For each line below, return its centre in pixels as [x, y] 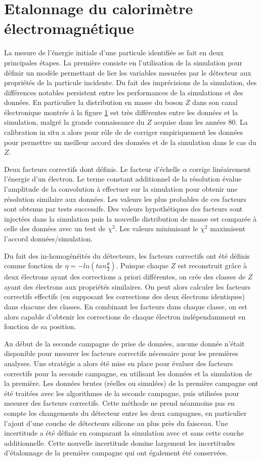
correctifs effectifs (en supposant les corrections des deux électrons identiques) [125, 296]
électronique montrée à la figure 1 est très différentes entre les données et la [121, 112]
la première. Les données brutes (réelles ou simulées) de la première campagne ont [131, 383]
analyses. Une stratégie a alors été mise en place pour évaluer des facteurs [119, 363]
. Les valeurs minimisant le [157, 228]
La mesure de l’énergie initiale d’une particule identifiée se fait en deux [114, 52]
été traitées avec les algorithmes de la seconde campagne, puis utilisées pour [122, 393]
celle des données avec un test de [55, 228]
